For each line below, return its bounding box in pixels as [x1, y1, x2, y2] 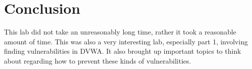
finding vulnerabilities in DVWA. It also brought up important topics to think [4, 46, 241, 56]
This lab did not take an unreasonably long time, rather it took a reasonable [4, 27, 237, 37]
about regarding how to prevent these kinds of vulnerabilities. [4, 55, 191, 66]
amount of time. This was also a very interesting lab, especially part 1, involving [4, 36, 248, 46]
